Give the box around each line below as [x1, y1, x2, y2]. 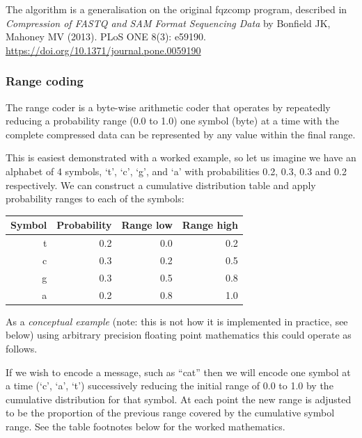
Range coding [6, 72, 84, 90]
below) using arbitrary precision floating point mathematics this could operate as [6, 327, 352, 342]
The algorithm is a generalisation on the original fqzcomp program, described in [6, 2, 347, 16]
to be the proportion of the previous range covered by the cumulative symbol [6, 405, 335, 420]
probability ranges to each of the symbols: [6, 191, 184, 206]
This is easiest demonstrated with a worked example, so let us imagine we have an [6, 150, 356, 165]
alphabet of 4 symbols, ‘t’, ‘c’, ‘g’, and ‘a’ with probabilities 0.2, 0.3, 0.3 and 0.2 [6, 163, 347, 178]
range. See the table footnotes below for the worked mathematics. [6, 419, 285, 433]
